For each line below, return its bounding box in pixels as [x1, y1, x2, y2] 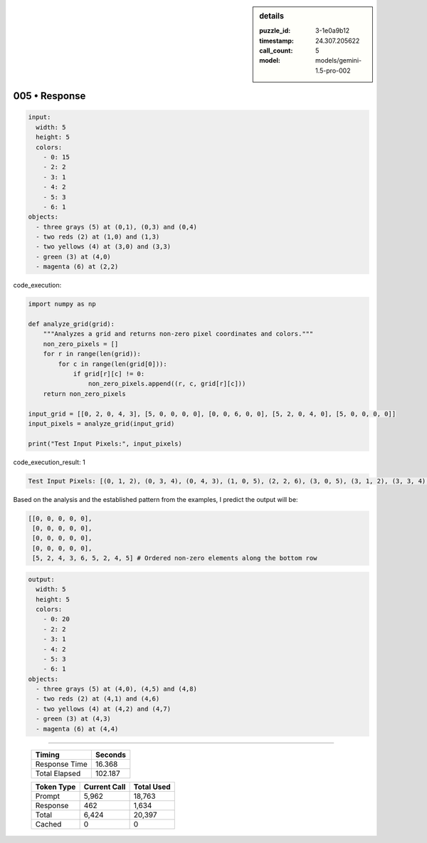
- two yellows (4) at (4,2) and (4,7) [36, 705, 171, 713]
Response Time [35, 759, 88, 769]
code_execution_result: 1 [13, 458, 85, 466]
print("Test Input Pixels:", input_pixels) [28, 439, 183, 448]
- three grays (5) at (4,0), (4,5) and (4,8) [36, 685, 197, 693]
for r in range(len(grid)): [43, 350, 142, 358]
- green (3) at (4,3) [36, 715, 112, 723]
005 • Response [13, 90, 86, 103]
